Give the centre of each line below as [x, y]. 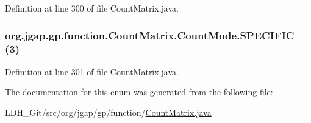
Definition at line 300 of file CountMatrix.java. [92, 8]
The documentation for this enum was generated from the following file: [139, 92]
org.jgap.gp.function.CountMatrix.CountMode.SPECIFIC [150, 35]
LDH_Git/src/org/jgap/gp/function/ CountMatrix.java [108, 112]
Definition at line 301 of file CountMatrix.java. [92, 71]
